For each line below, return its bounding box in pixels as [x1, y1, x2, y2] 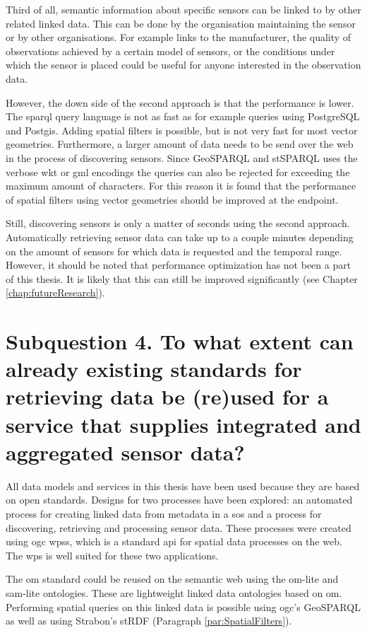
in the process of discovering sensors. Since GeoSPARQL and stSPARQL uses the [6, 150, 358, 165]
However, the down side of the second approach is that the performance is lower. [6, 95, 354, 110]
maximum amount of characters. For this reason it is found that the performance [6, 178, 356, 193]
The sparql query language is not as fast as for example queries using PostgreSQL [6, 109, 360, 124]
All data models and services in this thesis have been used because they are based [6, 478, 360, 493]
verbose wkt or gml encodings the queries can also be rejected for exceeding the [6, 164, 350, 179]
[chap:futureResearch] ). [6, 285, 105, 300]
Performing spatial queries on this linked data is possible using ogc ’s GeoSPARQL [6, 599, 361, 614]
